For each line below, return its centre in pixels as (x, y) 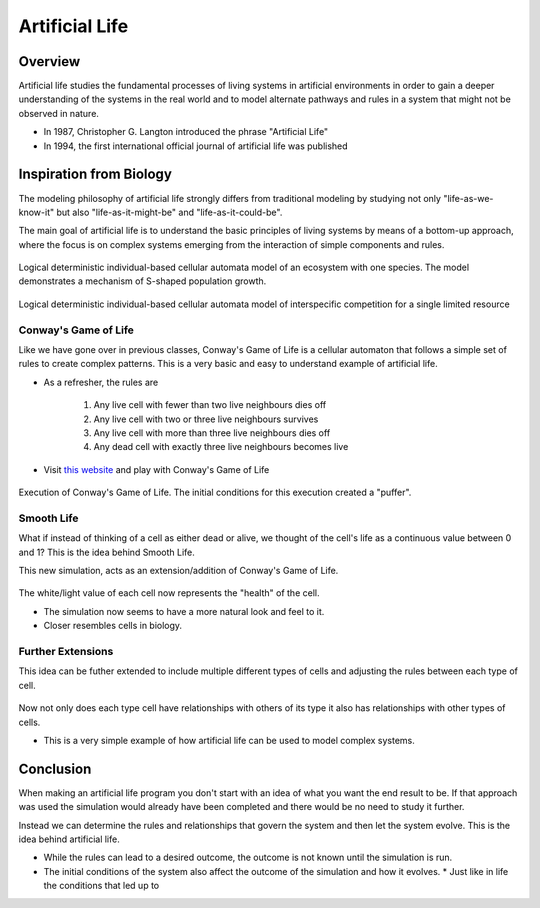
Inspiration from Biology (95, 174)
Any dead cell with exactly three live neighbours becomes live (221, 447)
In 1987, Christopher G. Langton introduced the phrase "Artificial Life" (186, 132)
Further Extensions (66, 651)
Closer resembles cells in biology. (113, 626)
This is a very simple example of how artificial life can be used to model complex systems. (229, 740)
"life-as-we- (468, 198)
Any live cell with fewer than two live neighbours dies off (210, 405)
